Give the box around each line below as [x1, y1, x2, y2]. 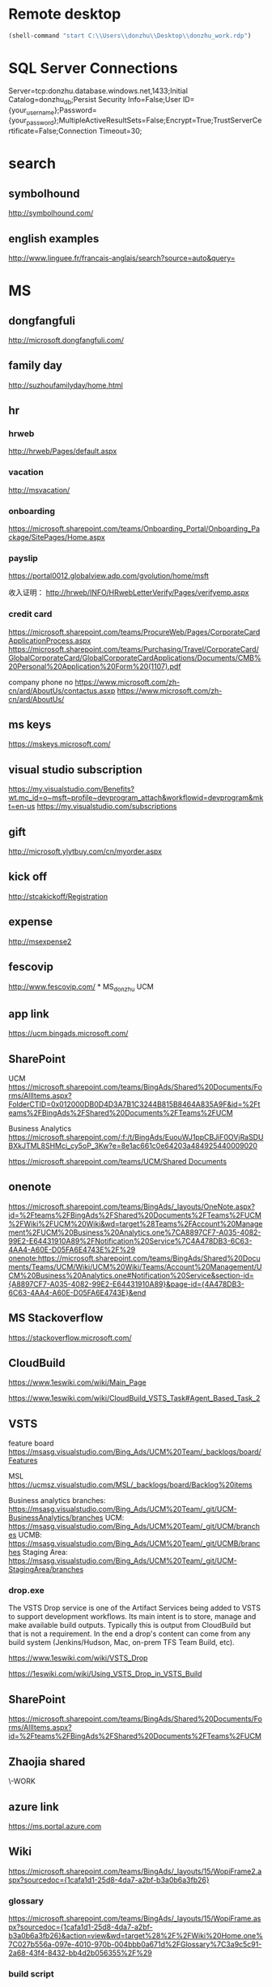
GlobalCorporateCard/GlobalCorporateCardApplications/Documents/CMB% [8, 653, 261, 662]
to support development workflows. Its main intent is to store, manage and [8, 1612, 257, 1621]
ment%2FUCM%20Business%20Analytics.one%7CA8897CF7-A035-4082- [8, 1227, 261, 1237]
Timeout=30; [98, 126, 142, 136]
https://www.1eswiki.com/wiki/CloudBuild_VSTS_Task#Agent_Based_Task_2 [8, 1394, 261, 1403]
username [26, 109, 55, 117]
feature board [8, 1438, 54, 1448]
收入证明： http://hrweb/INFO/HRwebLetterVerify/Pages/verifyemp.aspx [8, 588, 249, 597]
